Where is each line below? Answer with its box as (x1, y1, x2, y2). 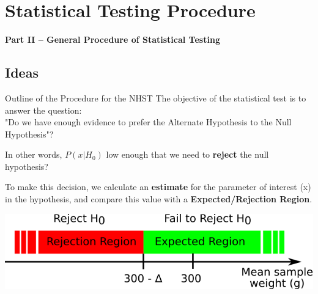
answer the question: (5, 103, 82, 116)
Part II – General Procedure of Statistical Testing (5, 33, 220, 46)
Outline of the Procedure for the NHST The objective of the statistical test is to (5, 91, 306, 104)
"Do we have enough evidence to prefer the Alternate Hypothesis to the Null (5, 116, 292, 128)
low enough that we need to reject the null (106, 148, 269, 161)
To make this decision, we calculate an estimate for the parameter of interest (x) (5, 180, 311, 193)
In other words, (5, 148, 62, 161)
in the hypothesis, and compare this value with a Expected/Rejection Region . (5, 193, 312, 205)
